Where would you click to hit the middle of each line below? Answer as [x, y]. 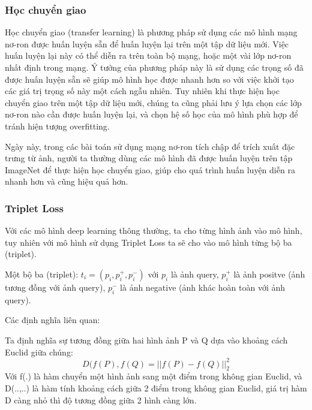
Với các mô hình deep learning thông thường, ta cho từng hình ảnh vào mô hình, [154, 230]
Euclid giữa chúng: [39, 352]
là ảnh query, [195, 274]
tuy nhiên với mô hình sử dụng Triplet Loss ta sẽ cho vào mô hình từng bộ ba [148, 242]
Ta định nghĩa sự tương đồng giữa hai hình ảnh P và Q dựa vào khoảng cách [146, 340]
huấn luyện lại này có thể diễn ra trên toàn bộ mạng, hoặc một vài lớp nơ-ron [148, 55]
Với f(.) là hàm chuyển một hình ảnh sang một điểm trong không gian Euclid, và [154, 376]
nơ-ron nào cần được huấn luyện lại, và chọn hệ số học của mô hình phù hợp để [151, 114]
